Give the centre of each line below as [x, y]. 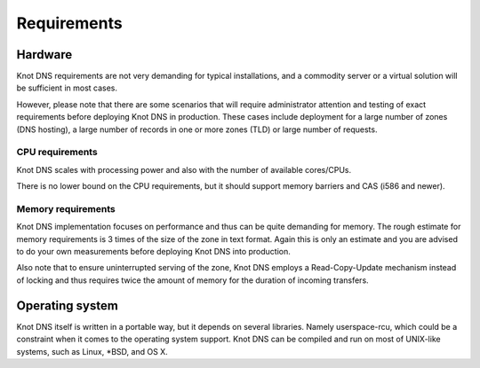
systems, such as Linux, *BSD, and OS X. [92, 351]
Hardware [44, 55]
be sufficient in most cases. [67, 88]
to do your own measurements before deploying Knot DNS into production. [153, 252]
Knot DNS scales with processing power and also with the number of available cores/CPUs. [184, 169]
